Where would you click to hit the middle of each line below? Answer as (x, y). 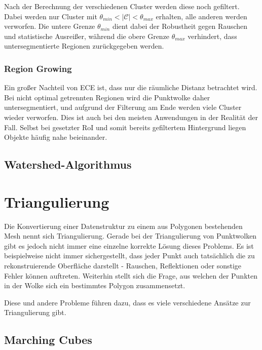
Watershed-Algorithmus (68, 164)
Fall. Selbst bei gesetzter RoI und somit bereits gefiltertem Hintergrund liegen (125, 127)
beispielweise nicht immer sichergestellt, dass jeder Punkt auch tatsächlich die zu (129, 256)
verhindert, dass (212, 36)
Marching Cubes (48, 340)
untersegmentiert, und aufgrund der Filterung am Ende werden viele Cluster (123, 107)
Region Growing (38, 68)
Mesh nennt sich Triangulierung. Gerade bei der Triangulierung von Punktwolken (130, 236)
